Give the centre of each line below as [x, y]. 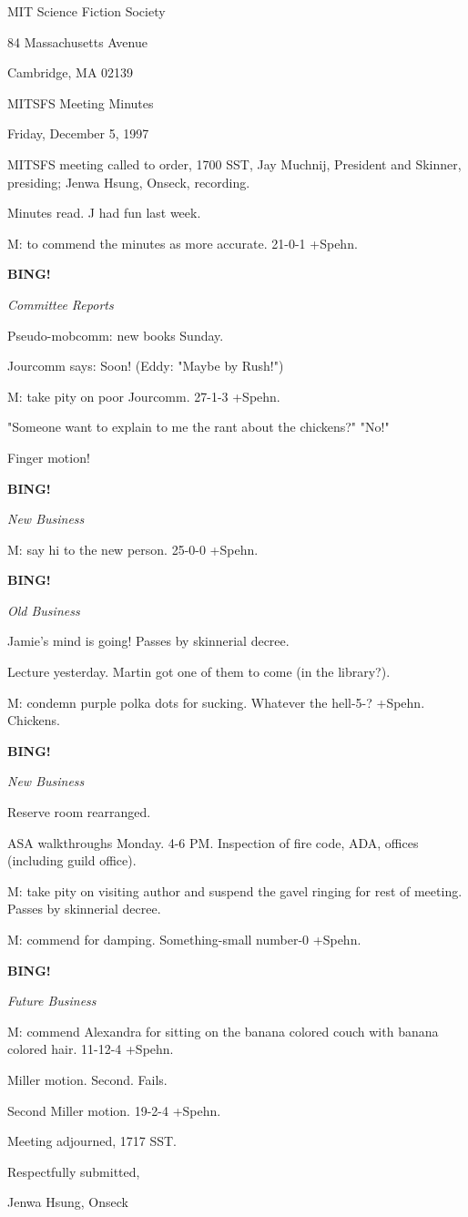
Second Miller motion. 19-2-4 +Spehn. [114, 1110]
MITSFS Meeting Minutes [81, 102]
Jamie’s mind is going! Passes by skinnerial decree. [148, 641]
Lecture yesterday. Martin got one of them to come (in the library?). [199, 672]
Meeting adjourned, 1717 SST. [92, 1141]
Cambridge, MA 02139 [71, 72]
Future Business [52, 1001]
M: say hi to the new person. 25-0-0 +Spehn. [133, 549]
